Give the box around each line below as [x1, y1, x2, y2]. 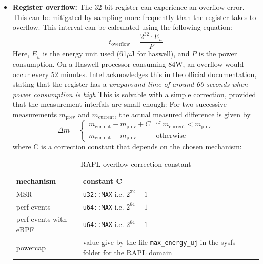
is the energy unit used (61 [43, 48, 127, 59]
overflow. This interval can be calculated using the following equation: [12, 22, 232, 32]
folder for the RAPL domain [83, 247, 172, 257]
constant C [83, 175, 123, 186]
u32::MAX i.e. [83, 188, 124, 199]
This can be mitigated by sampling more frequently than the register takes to [12, 11, 256, 22]
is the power [198, 48, 237, 59]
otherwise [156, 131, 186, 139]
